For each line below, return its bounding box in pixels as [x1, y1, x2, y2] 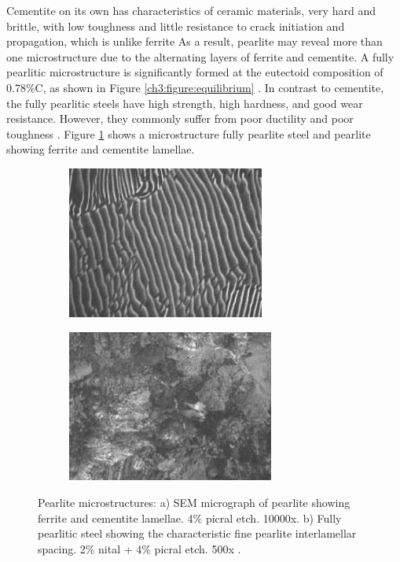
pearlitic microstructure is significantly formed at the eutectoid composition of [6, 64, 383, 80]
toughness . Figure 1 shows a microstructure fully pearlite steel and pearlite [6, 125, 371, 142]
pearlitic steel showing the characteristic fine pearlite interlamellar [38, 525, 357, 542]
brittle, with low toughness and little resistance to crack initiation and [6, 17, 345, 34]
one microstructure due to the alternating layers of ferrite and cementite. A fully [6, 48, 394, 65]
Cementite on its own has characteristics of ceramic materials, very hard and [6, 2, 376, 18]
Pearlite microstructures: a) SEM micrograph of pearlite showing [38, 494, 350, 511]
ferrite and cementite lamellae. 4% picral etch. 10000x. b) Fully [38, 509, 342, 526]
